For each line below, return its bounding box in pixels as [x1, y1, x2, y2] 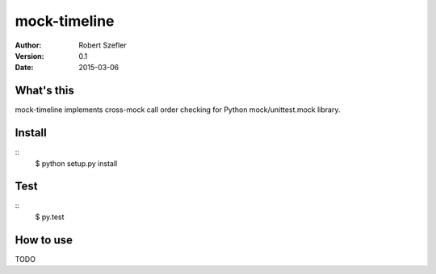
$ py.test [35, 212, 65, 222]
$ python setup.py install [35, 158, 118, 168]
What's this [15, 84, 74, 98]
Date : [15, 63, 34, 73]
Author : [15, 40, 42, 50]
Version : [15, 51, 44, 60]
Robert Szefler [78, 40, 127, 50]
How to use [15, 233, 73, 247]
